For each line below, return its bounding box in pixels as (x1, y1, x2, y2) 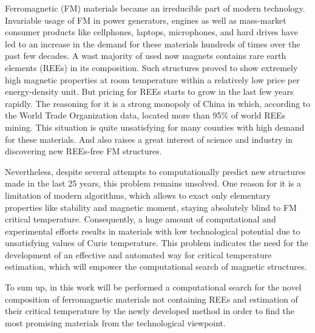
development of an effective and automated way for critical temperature (5, 248, 272, 261)
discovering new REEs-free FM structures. (5, 145, 162, 157)
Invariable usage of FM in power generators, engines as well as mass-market (5, 13, 286, 26)
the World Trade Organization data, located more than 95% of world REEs (5, 109, 286, 122)
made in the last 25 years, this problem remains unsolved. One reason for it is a (5, 177, 301, 190)
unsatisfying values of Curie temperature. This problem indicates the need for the (5, 236, 308, 249)
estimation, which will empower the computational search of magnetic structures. (5, 260, 307, 273)
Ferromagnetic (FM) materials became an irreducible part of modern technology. (5, 2, 305, 14)
